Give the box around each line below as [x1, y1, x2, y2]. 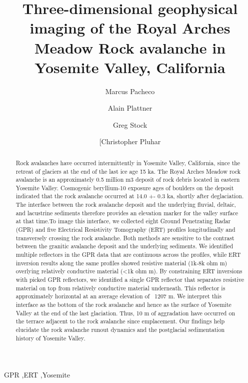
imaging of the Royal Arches [29, 18, 230, 38]
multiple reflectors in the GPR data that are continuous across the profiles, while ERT [15, 250, 241, 259]
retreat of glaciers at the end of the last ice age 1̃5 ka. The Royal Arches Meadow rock [15, 167, 241, 175]
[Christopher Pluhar [99, 136, 161, 147]
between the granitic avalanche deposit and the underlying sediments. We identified [15, 242, 233, 250]
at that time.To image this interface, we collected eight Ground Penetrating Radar [15, 217, 231, 225]
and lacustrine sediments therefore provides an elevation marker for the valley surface [15, 208, 238, 217]
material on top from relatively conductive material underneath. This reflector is [15, 283, 225, 292]
